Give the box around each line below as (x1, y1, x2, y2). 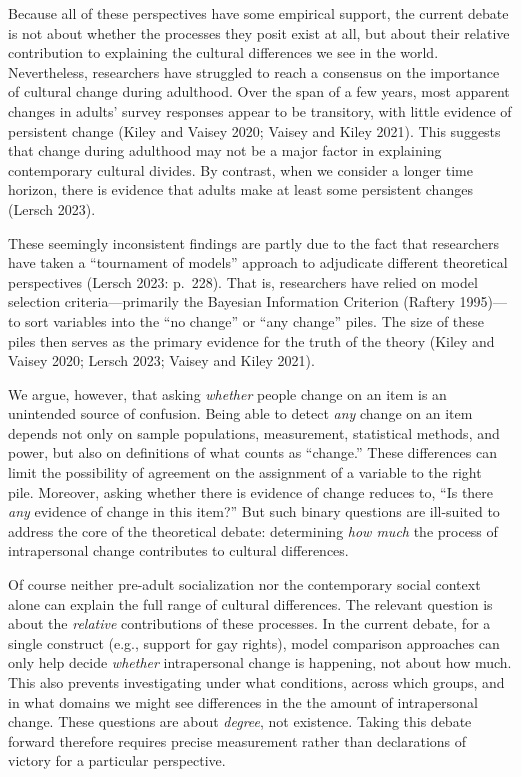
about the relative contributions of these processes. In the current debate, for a (8, 613, 491, 634)
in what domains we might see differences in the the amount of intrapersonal (8, 691, 478, 712)
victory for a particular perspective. (8, 750, 226, 771)
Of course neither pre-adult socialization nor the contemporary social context (8, 574, 481, 595)
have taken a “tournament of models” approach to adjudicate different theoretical (8, 252, 508, 273)
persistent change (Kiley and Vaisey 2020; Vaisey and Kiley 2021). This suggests (8, 120, 501, 141)
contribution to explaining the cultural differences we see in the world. (8, 42, 439, 63)
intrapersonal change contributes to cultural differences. (8, 540, 349, 561)
